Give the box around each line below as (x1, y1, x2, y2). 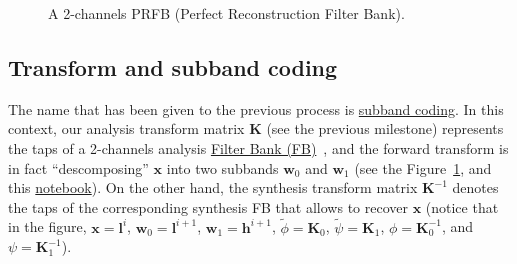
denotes (452, 177, 499, 198)
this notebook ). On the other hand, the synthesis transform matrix (8, 177, 418, 198)
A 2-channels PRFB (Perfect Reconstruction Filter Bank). (48, 3, 405, 23)
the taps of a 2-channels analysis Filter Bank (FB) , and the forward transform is (8, 137, 509, 158)
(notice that (425, 196, 499, 217)
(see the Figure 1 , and (354, 157, 492, 178)
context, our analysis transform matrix (8, 118, 245, 139)
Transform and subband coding (8, 51, 338, 82)
